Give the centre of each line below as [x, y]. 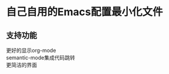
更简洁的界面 [21, 65]
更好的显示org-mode [31, 50]
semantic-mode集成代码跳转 [40, 58]
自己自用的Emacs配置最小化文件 [84, 12]
